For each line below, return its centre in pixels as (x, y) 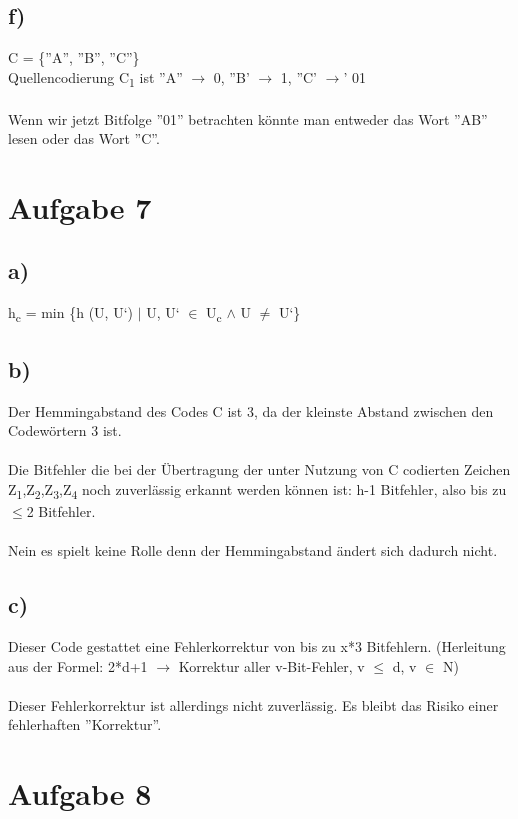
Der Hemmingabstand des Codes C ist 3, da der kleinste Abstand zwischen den (251, 410)
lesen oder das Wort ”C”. (84, 138)
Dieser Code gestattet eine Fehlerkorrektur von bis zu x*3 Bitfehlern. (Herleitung (257, 646)
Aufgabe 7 (80, 206)
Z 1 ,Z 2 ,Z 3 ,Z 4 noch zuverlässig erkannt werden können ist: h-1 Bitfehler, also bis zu (257, 490)
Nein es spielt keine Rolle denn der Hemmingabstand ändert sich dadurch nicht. (253, 550)
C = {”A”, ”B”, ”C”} (74, 57)
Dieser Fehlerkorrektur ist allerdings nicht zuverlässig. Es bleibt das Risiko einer (253, 704)
